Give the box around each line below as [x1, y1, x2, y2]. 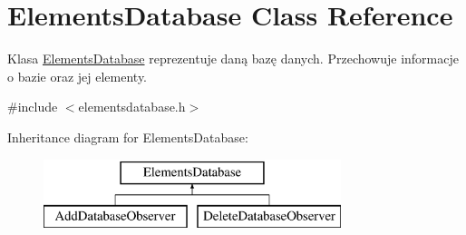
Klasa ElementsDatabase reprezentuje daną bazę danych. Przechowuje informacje [7, 49, 459, 68]
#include [7, 97, 58, 116]
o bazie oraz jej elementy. [7, 66, 148, 85]
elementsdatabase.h [78, 97, 186, 116]
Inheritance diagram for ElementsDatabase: [7, 127, 248, 146]
